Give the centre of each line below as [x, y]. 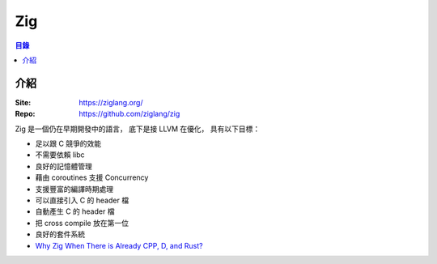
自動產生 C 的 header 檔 [75, 211]
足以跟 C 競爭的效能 [68, 144]
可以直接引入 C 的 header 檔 [82, 200]
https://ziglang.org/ [111, 102]
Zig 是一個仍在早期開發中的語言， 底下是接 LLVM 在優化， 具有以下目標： [138, 129]
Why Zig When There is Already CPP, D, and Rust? [119, 245]
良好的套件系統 [60, 234]
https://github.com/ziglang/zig [129, 114]
